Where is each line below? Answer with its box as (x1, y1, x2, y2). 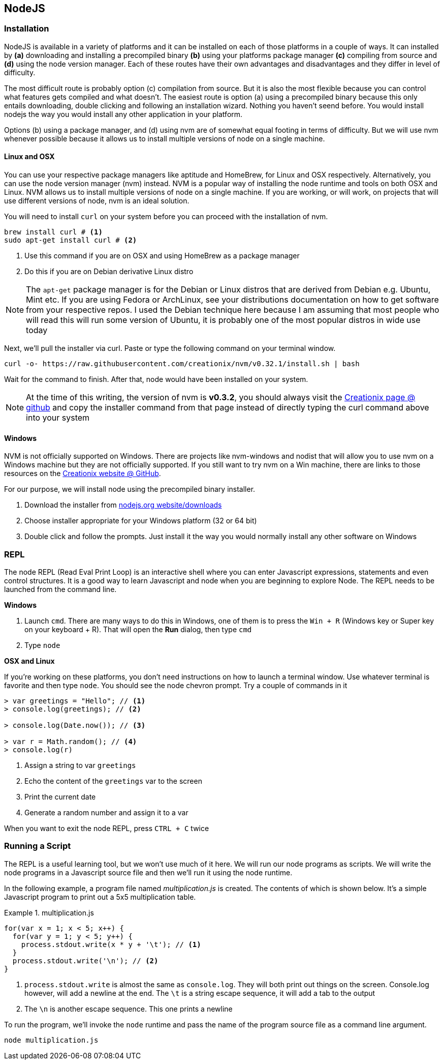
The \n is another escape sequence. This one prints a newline (24, 1004, 233, 1013)
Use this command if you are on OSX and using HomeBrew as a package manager (24, 251, 300, 260)
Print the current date (24, 792, 96, 801)
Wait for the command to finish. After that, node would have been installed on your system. (4, 375, 308, 384)
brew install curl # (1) (4, 228, 103, 237)
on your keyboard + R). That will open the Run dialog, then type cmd (24, 625, 252, 634)
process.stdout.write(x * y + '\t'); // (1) (21, 940, 201, 949)
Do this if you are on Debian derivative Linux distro (24, 267, 194, 276)
